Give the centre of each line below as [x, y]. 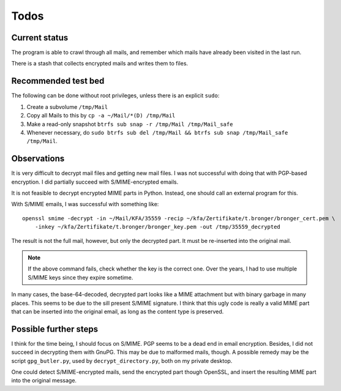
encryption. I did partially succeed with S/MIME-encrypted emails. [95, 182]
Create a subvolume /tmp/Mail [67, 106]
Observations [38, 159]
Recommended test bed [58, 81]
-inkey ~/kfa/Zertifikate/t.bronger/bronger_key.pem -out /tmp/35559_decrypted [158, 227]
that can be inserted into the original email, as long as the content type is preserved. [118, 311]
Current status [40, 38]
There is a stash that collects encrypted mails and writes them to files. [100, 64]
